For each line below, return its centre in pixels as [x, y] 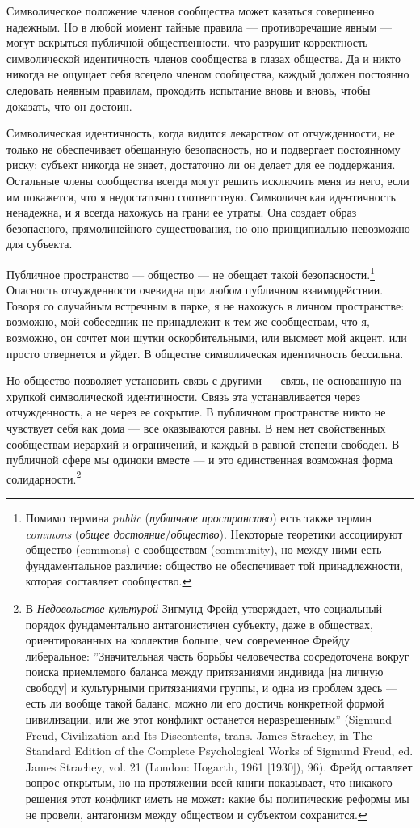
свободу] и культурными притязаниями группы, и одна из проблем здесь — [211, 687]
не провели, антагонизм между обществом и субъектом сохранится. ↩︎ [196, 814]
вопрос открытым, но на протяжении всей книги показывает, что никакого [209, 782]
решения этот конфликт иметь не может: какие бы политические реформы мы [217, 798]
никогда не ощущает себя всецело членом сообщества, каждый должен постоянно [208, 74]
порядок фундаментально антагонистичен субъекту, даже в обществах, [199, 624]
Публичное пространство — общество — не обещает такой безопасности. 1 [191, 272]
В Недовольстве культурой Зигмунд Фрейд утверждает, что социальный [204, 608]
